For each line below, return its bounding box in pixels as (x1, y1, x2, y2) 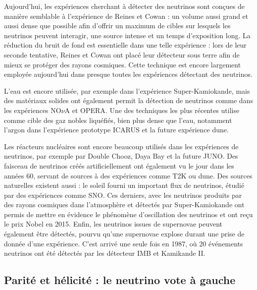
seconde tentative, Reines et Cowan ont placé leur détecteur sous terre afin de (4, 49, 240, 59)
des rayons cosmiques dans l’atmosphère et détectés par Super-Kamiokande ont (4, 199, 245, 210)
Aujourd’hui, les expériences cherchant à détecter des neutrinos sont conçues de (4, 1, 245, 11)
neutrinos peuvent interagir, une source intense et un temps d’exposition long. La (4, 30, 251, 40)
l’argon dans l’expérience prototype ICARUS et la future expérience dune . (4, 124, 229, 135)
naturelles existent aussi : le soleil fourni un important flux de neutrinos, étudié (4, 180, 245, 190)
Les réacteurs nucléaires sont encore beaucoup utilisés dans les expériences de (4, 141, 239, 151)
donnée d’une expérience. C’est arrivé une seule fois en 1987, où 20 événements (4, 238, 243, 248)
